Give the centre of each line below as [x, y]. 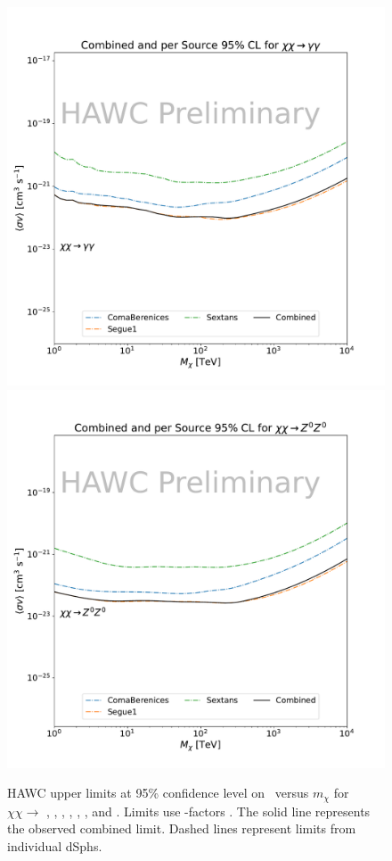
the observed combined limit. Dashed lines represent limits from [182, 828]
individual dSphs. [55, 845]
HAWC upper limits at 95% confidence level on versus [158, 793]
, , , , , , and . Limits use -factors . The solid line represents [208, 811]
